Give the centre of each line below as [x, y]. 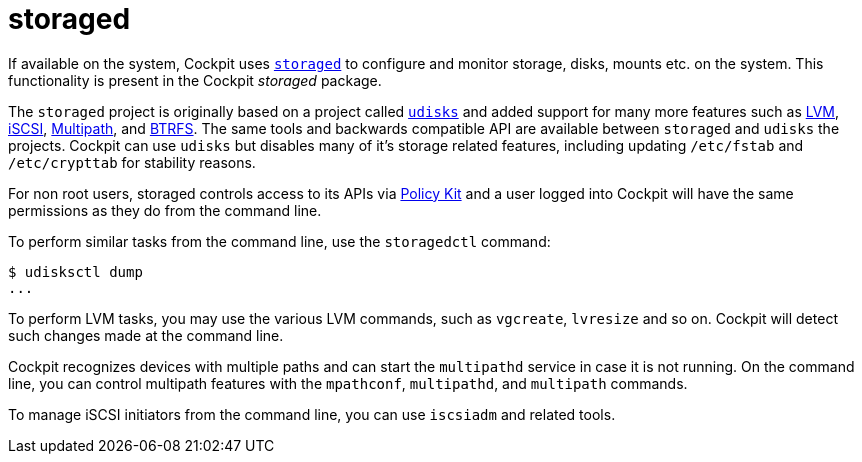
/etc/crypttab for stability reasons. [132, 162]
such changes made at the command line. [146, 335]
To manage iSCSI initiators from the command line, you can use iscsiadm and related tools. [312, 414]
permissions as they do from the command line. [165, 210]
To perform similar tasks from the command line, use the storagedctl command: [279, 241]
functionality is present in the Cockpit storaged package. [195, 80]
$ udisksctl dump [75, 271]
